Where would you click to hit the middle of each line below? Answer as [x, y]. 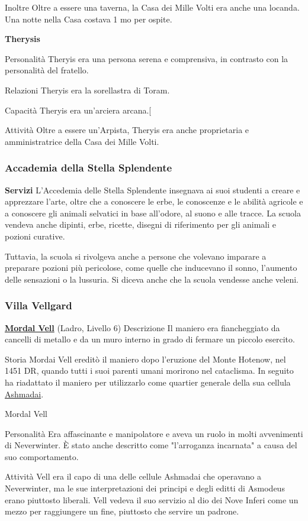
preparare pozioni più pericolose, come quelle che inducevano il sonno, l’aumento [151, 268]
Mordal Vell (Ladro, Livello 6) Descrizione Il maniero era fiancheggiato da [142, 327]
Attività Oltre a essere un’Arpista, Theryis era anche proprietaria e [127, 130]
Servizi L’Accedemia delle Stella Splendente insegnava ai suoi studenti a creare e [153, 190]
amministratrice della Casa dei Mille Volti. [82, 141]
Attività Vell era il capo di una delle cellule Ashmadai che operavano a [133, 476]
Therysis [23, 39]
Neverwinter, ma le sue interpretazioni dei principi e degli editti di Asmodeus [145, 488]
